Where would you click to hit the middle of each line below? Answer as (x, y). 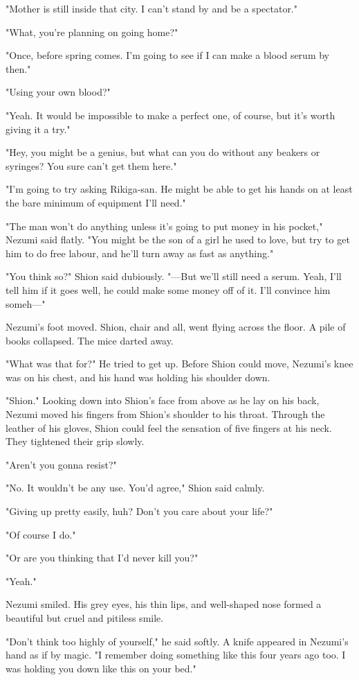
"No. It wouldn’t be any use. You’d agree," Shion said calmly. (135, 488)
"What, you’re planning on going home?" (92, 32)
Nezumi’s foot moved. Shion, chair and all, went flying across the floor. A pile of (176, 327)
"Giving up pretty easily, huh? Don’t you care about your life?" (139, 511)
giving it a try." (38, 129)
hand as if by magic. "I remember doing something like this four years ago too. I (176, 655)
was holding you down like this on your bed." (101, 668)
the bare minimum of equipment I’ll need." (96, 202)
